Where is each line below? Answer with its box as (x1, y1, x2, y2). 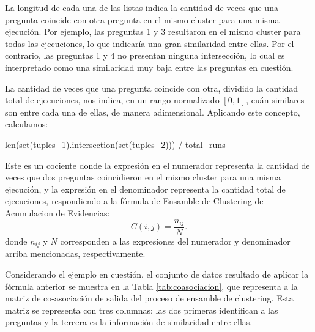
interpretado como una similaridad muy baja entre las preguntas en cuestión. (5, 61, 294, 73)
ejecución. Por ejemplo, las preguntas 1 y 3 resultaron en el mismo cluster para (5, 25, 301, 38)
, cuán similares (246, 94, 305, 106)
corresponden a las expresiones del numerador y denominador (60, 234, 291, 247)
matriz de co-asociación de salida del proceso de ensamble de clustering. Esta (5, 292, 294, 304)
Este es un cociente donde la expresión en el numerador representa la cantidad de (5, 158, 310, 171)
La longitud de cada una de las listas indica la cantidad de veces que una (5, 1, 278, 13)
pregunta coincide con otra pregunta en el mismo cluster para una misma (5, 13, 280, 26)
